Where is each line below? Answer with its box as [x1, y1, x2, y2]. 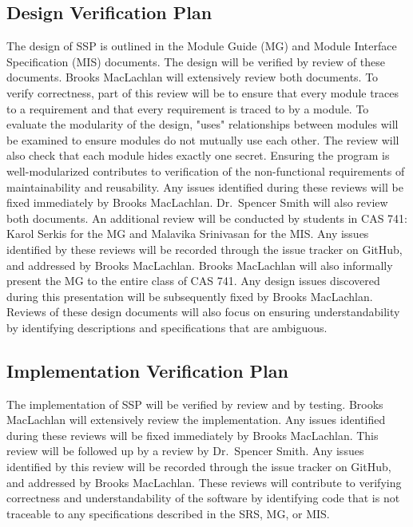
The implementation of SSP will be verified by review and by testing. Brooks [6, 395, 383, 412]
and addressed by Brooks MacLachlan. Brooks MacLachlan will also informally [6, 256, 393, 273]
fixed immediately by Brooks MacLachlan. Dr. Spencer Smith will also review [6, 194, 388, 211]
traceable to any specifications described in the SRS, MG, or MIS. [6, 505, 330, 521]
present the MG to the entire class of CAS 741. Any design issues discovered [6, 272, 380, 289]
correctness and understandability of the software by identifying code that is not [6, 489, 400, 506]
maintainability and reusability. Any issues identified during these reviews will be [6, 178, 403, 195]
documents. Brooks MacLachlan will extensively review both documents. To [6, 69, 379, 85]
